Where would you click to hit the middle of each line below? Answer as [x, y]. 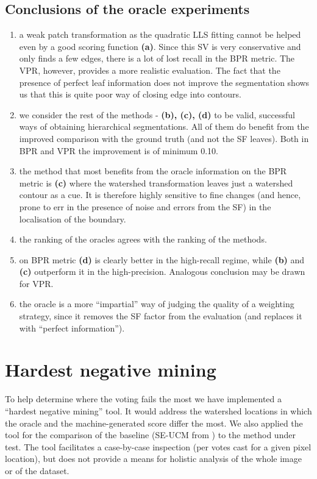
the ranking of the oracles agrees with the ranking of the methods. [143, 239]
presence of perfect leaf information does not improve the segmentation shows [164, 82]
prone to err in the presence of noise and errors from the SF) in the [145, 206]
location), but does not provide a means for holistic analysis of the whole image [153, 459]
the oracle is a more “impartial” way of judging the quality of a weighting [157, 304]
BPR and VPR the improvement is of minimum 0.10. [119, 150]
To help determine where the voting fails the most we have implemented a [144, 399]
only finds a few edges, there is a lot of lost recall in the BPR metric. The [157, 58]
